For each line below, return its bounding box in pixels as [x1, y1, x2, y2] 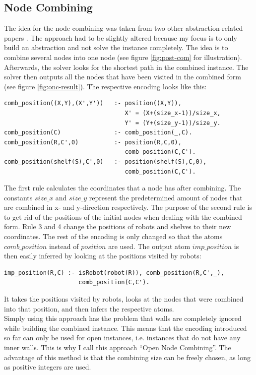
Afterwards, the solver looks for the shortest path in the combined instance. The [4, 62, 249, 72]
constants [4, 192, 33, 202]
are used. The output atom [108, 241, 191, 251]
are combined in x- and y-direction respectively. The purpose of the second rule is [4, 202, 252, 212]
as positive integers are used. [4, 362, 91, 372]
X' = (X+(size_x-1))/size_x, [125, 109, 221, 117]
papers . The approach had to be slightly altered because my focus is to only [4, 32, 237, 43]
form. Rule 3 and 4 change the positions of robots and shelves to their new [4, 221, 231, 232]
